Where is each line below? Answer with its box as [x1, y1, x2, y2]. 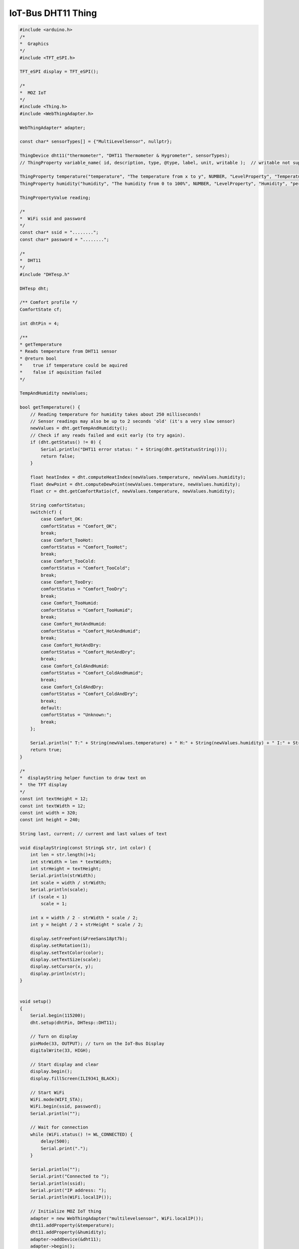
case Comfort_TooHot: [40, 537, 94, 543]
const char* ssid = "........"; [19, 230, 99, 235]
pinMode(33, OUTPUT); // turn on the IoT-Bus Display [30, 1041, 164, 1046]
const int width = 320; [19, 810, 78, 815]
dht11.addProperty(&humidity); [30, 1230, 107, 1235]
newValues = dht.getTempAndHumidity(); [30, 425, 128, 431]
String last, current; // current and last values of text [19, 831, 167, 837]
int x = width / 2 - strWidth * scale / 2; [30, 915, 138, 920]
